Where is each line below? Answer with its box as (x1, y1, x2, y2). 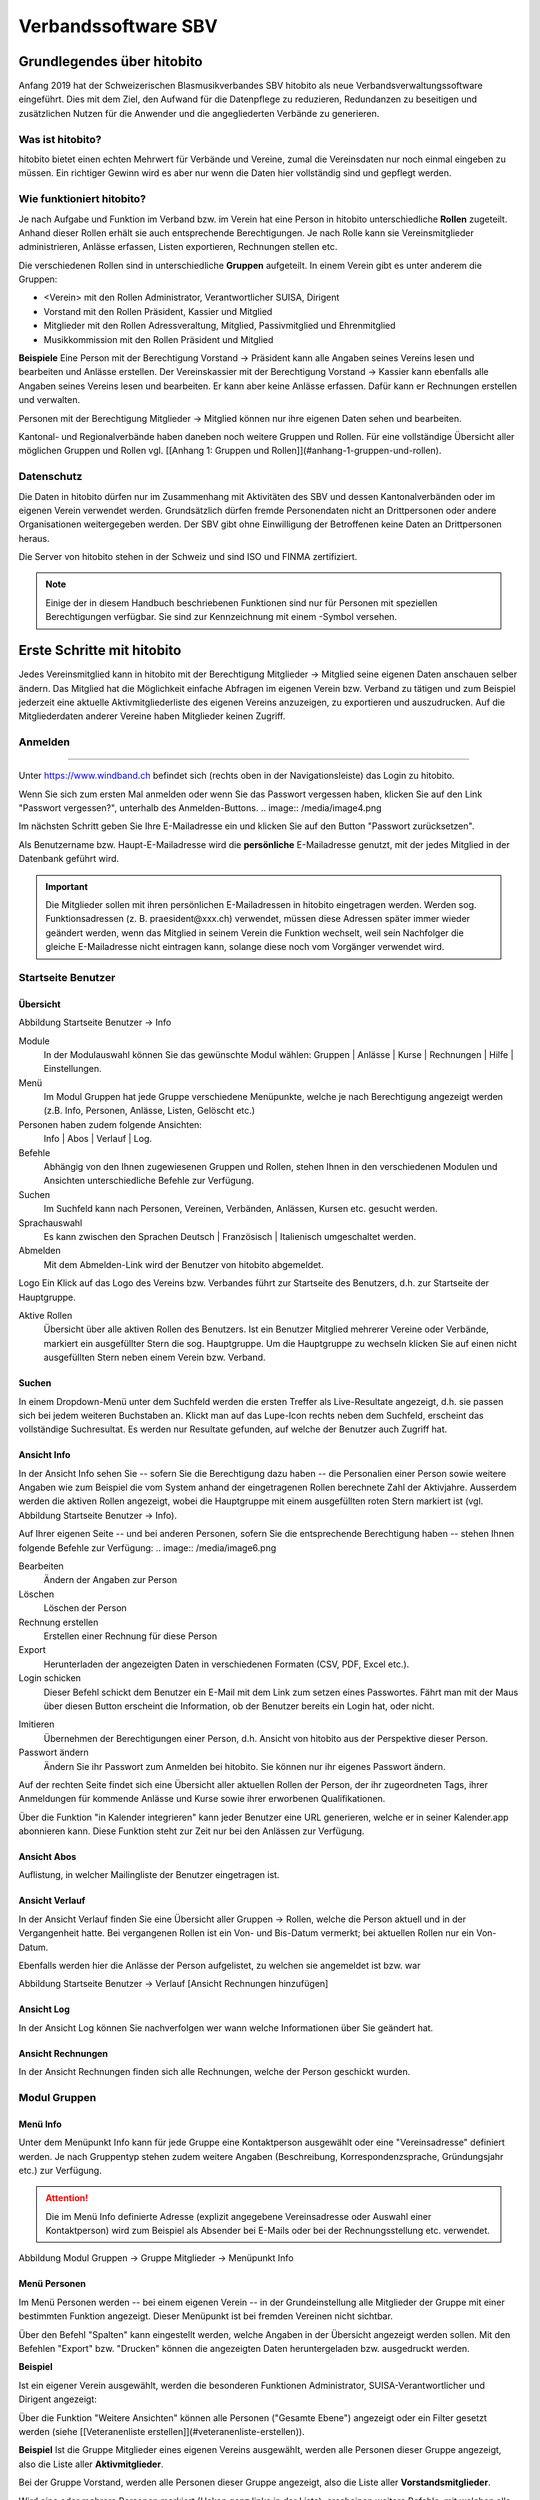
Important (45, 880, 89, 892)
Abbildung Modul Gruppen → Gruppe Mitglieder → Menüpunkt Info (18, 2252, 294, 2264)
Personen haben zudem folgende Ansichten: (18, 1118, 202, 1130)
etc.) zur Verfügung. (18, 2164, 102, 2176)
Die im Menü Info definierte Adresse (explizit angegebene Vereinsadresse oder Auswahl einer (45, 2210, 432, 2222)
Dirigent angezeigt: (18, 2393, 97, 2405)
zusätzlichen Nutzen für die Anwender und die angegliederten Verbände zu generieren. (18, 107, 380, 119)
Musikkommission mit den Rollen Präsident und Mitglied (43, 333, 274, 345)
